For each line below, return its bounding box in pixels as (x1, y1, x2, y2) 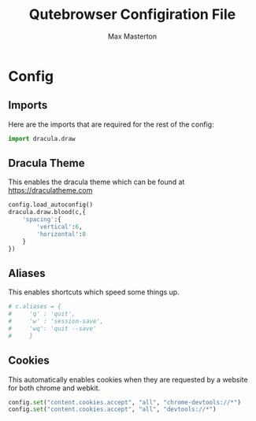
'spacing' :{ (22, 216, 61, 223)
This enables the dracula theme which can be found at (8, 177, 185, 186)
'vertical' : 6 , (36, 223, 83, 231)
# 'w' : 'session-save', (8, 317, 104, 326)
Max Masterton (107, 31, 158, 41)
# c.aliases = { (8, 303, 61, 311)
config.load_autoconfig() (8, 201, 93, 209)
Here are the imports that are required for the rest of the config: (8, 120, 214, 129)
